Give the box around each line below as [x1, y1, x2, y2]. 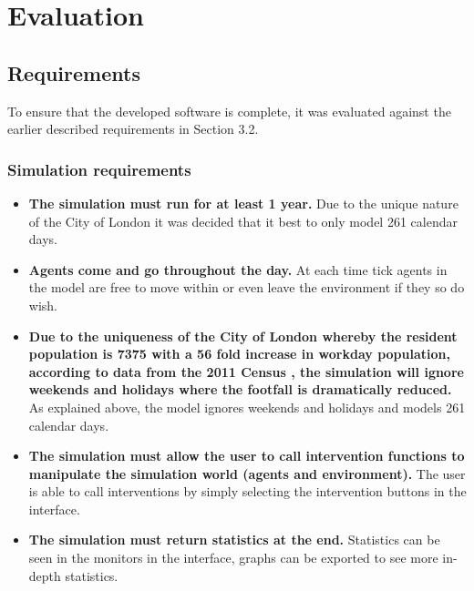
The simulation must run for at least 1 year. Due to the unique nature [28, 193, 459, 212]
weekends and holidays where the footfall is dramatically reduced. [28, 380, 452, 399]
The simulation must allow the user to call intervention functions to [28, 446, 465, 465]
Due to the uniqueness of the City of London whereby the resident [28, 326, 458, 345]
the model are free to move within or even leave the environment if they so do [28, 278, 465, 297]
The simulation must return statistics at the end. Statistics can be [28, 530, 440, 549]
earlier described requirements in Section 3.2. [7, 119, 259, 138]
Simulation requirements [7, 158, 191, 180]
